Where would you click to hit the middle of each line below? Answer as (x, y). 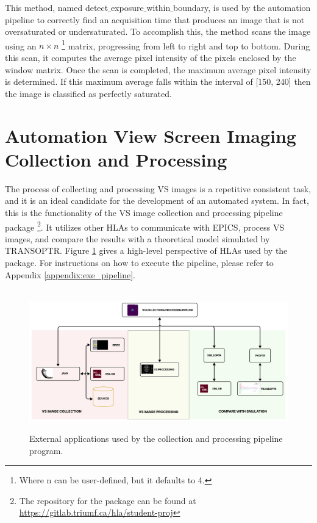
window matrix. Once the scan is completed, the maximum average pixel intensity (158, 69)
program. (46, 450)
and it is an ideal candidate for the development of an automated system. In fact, (157, 200)
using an (21, 45)
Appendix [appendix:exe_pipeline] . (70, 274)
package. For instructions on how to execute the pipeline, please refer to (139, 262)
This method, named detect (57, 7)
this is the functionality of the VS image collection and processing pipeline (144, 212)
